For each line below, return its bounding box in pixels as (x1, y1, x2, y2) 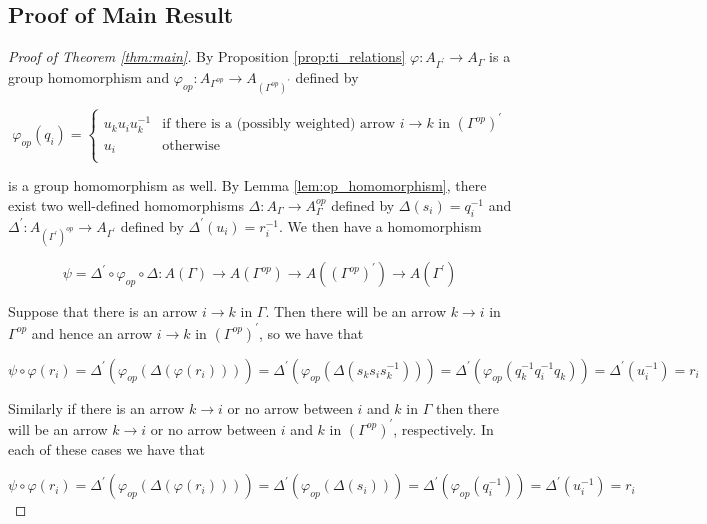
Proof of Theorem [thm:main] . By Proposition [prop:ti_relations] (8, 46, 406, 67)
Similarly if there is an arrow (8, 397, 185, 418)
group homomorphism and (8, 66, 170, 87)
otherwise (162, 138, 220, 153)
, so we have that (258, 322, 364, 343)
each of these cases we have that (8, 438, 205, 459)
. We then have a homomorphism (278, 215, 482, 236)
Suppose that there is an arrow (8, 301, 198, 322)
